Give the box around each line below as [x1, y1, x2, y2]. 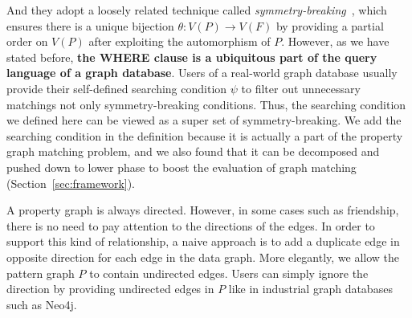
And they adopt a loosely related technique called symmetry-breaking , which [6, 2, 387, 18]
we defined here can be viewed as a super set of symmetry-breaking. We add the [6, 112, 402, 128]
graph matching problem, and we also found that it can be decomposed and [6, 143, 380, 160]
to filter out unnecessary [241, 79, 361, 96]
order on [6, 33, 48, 50]
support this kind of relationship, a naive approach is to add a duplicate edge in [6, 233, 400, 250]
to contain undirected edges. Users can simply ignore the [89, 264, 369, 281]
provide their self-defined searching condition [6, 79, 227, 96]
